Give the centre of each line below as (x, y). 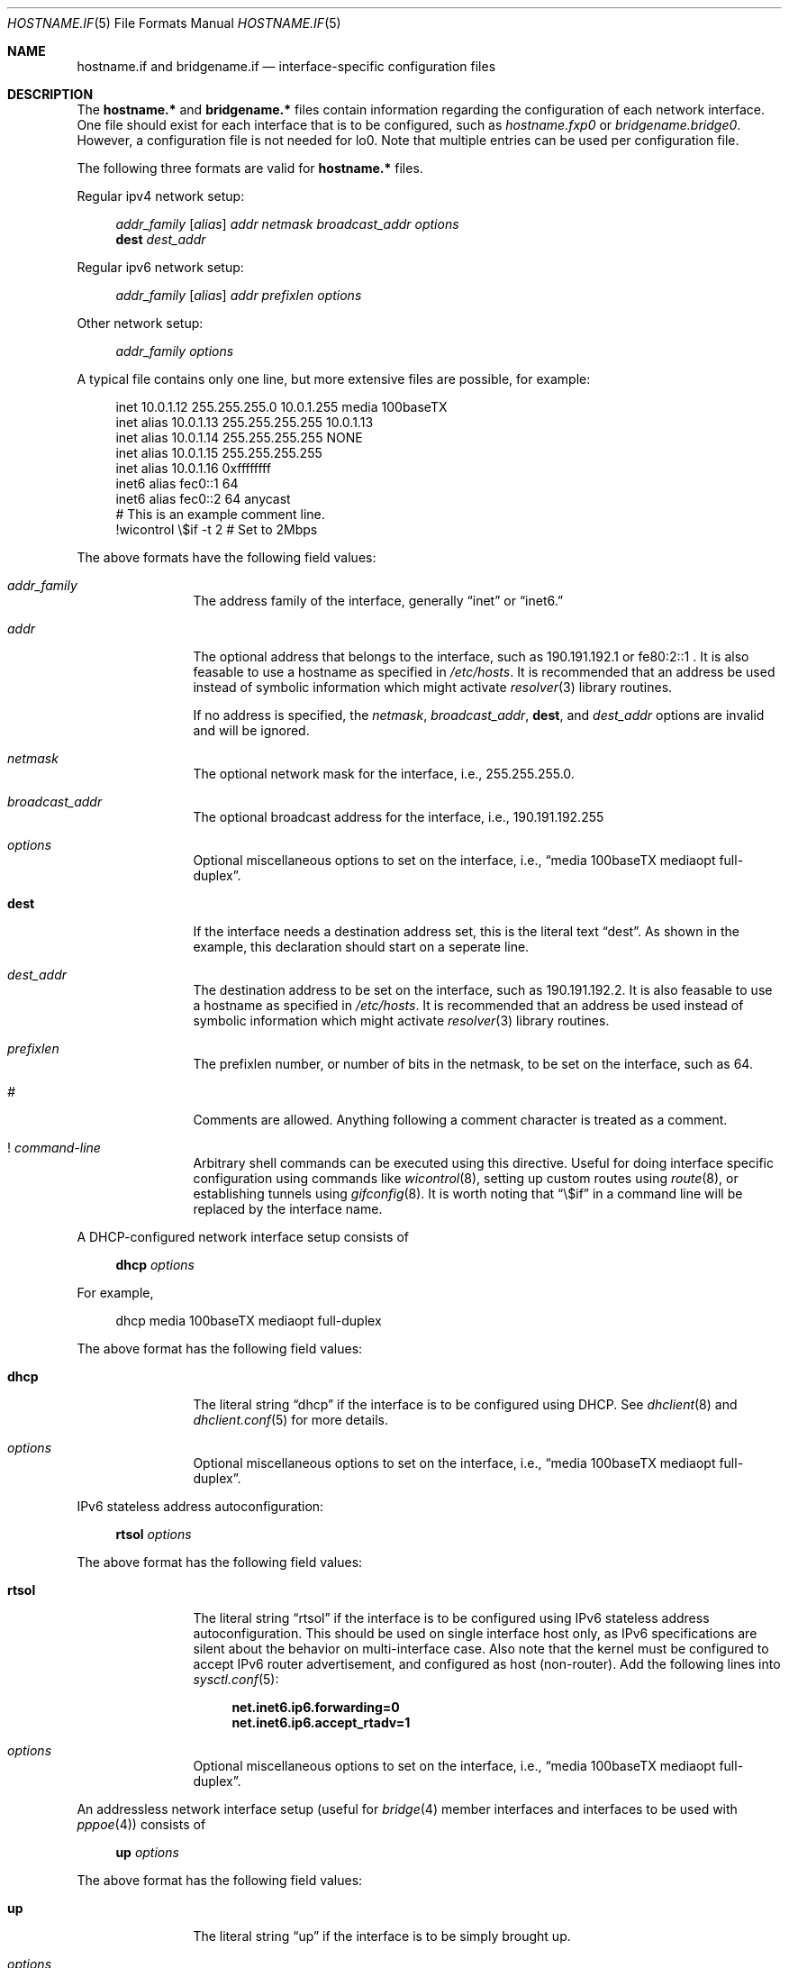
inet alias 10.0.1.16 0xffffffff (193, 468)
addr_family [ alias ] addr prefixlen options (239, 295)
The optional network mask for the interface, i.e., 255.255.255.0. (384, 774)
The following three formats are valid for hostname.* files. (250, 168)
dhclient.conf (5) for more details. (290, 1420)
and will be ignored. (251, 730)
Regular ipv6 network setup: (160, 267)
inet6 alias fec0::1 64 (177, 483)
